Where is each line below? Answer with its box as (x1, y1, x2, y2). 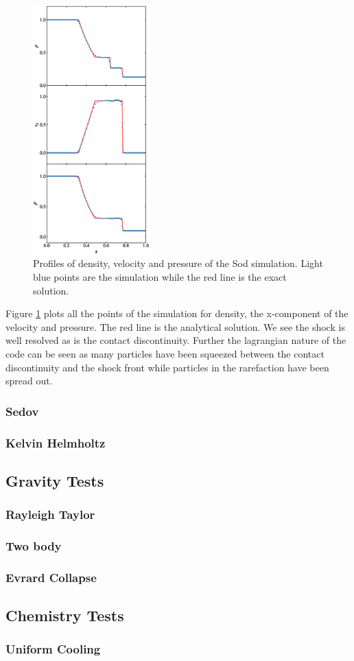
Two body (5, 537, 62, 554)
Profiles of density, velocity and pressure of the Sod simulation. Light (33, 256, 323, 270)
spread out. (5, 373, 53, 388)
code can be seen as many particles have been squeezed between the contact (5, 346, 324, 360)
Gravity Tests (5, 469, 104, 491)
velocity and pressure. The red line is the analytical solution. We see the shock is (5, 319, 345, 334)
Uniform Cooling (5, 640, 101, 658)
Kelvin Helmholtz (5, 434, 106, 451)
